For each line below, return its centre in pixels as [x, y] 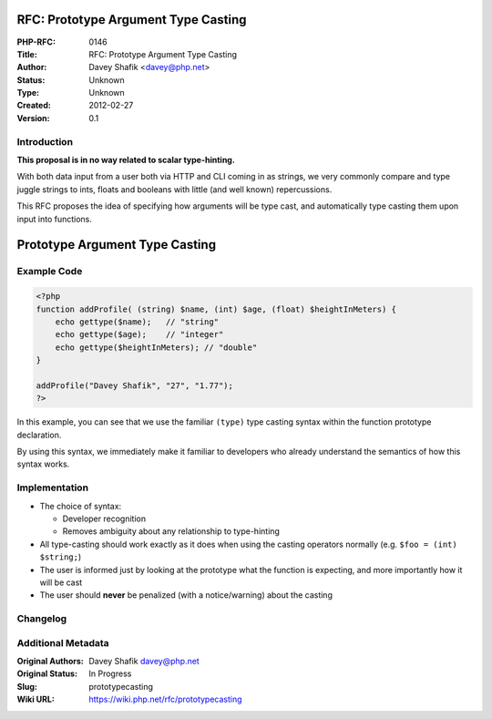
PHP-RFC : [36, 42]
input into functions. [55, 219]
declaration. [39, 435]
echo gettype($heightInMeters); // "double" [156, 347]
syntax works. [43, 464]
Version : [33, 118]
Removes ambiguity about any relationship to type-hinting [171, 531]
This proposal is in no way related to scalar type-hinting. [126, 160]
